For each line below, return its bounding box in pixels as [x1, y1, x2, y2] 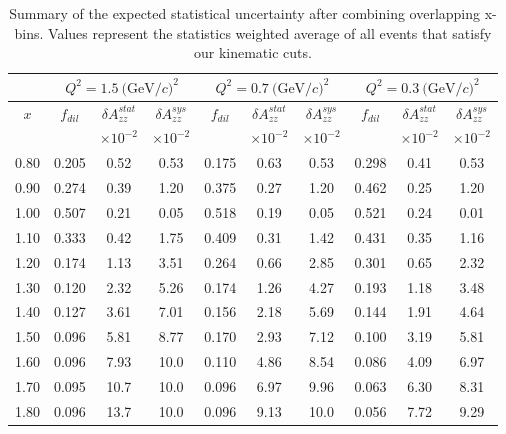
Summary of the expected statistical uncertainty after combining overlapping [9, 3, 481, 23]
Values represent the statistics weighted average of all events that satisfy [48, 22, 492, 43]
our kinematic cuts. [193, 42, 312, 63]
